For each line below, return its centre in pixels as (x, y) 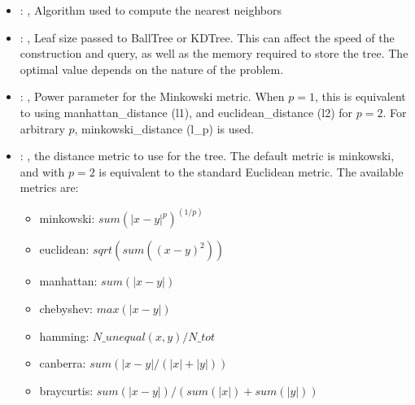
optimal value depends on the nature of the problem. (152, 69)
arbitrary (42, 128)
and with (42, 171)
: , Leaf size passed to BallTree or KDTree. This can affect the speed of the (207, 37)
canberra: (63, 363)
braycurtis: (66, 390)
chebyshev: (66, 308)
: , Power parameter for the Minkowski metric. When (152, 96)
